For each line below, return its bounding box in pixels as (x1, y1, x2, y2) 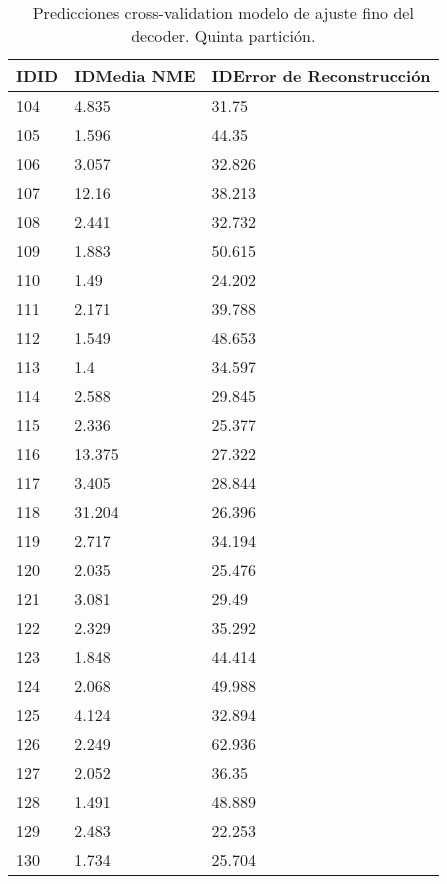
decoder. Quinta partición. (131, 24, 316, 47)
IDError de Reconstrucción (211, 64, 431, 87)
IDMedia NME (74, 64, 196, 87)
